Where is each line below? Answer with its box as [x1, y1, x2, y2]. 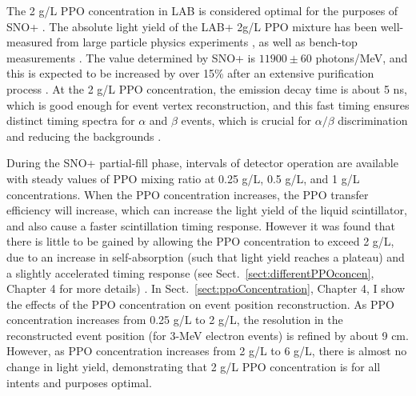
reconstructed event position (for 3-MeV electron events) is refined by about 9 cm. [6, 326, 409, 343]
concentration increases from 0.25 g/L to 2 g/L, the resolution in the [6, 311, 343, 328]
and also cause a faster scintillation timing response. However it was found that [6, 217, 395, 234]
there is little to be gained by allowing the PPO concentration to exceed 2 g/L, [6, 233, 394, 250]
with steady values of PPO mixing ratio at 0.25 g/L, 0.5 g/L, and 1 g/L [6, 170, 360, 186]
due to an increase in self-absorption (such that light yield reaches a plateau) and [6, 248, 405, 265]
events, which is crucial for [181, 112, 312, 129]
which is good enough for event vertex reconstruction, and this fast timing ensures [6, 96, 410, 113]
